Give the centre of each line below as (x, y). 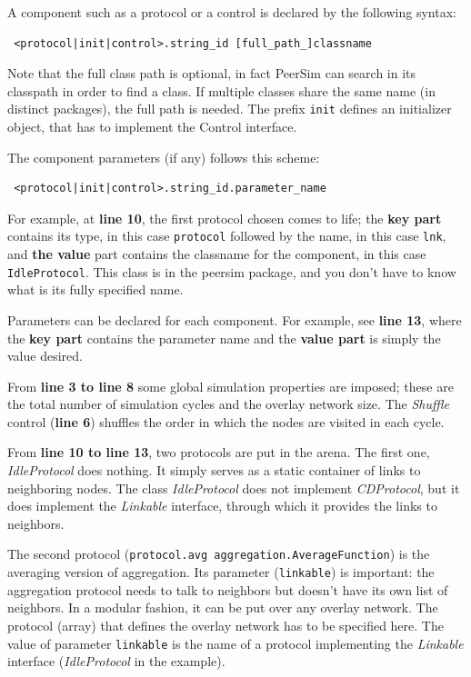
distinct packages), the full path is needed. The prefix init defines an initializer (230, 109)
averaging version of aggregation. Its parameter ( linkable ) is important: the (221, 572)
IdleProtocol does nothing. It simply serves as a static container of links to (214, 470)
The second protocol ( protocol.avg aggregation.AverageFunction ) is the (219, 554)
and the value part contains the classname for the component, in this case (217, 254)
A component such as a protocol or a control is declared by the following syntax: (232, 12)
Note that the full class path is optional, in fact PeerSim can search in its (212, 73)
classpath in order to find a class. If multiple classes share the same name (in (221, 90)
